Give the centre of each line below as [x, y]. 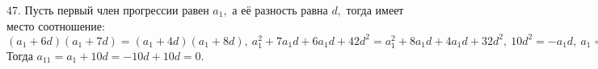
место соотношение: [56, 25]
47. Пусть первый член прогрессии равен [108, 10]
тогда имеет [375, 10]
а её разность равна [280, 10]
